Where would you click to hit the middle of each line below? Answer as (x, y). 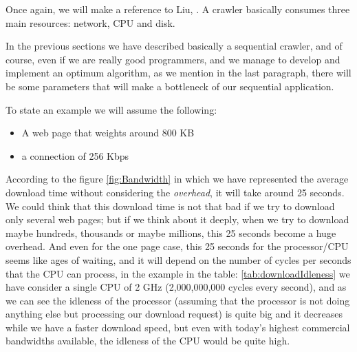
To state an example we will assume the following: (111, 109)
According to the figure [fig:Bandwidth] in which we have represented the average (177, 179)
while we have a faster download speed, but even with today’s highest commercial (178, 327)
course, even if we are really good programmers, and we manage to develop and (173, 59)
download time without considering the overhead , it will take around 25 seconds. (175, 192)
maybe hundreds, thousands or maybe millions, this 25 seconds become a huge (171, 232)
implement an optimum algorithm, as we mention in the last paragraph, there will (178, 73)
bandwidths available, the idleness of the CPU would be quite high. (148, 341)
